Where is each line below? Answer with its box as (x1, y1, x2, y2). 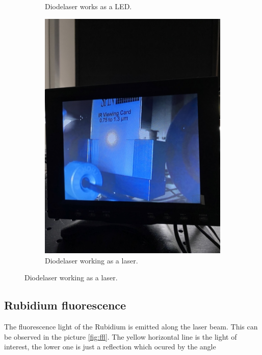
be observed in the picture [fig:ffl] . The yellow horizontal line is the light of (4, 331, 237, 342)
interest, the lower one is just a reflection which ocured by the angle (4, 341, 216, 352)
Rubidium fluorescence (4, 297, 126, 313)
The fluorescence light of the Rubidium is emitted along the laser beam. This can (4, 321, 258, 332)
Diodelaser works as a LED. (45, 1, 132, 11)
